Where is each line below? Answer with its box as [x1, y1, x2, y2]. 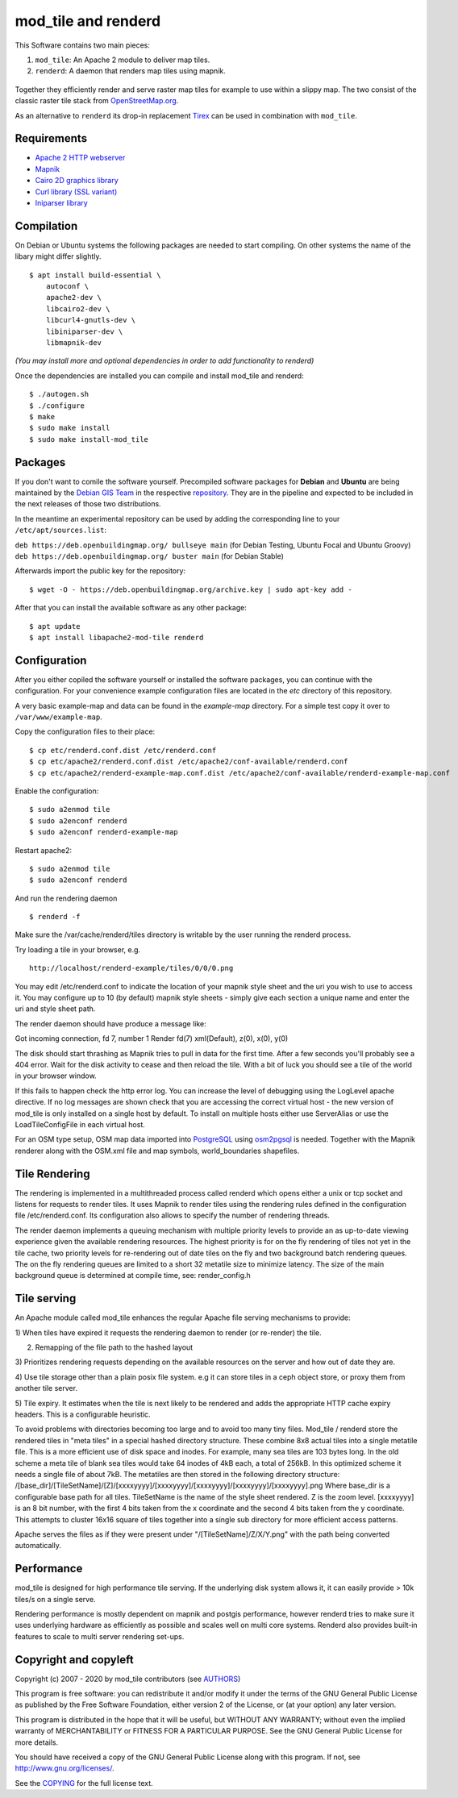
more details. [15, 1738, 59, 1747]
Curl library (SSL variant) [35, 186, 118, 197]
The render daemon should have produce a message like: [15, 1018, 207, 1028]
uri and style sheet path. [15, 1004, 96, 1013]
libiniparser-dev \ [45, 327, 123, 336]
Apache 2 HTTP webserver [35, 153, 126, 163]
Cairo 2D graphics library [35, 176, 119, 185]
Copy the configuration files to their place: [15, 726, 156, 737]
